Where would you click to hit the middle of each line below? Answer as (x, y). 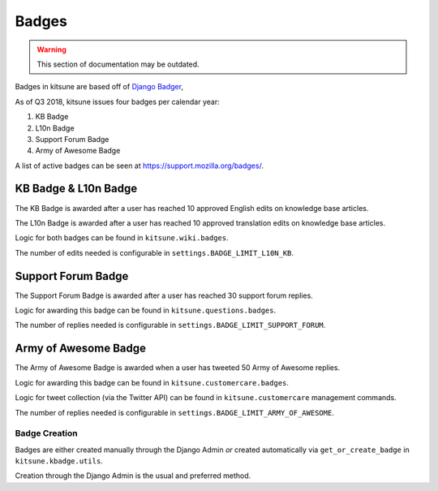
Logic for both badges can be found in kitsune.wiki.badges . (122, 238)
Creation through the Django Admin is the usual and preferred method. (133, 476)
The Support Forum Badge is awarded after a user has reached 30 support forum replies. (164, 295)
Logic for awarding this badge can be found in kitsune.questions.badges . (146, 310)
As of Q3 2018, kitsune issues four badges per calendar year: (117, 101)
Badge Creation (46, 433)
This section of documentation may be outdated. (118, 64)
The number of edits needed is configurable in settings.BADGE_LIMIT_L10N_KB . (155, 252)
